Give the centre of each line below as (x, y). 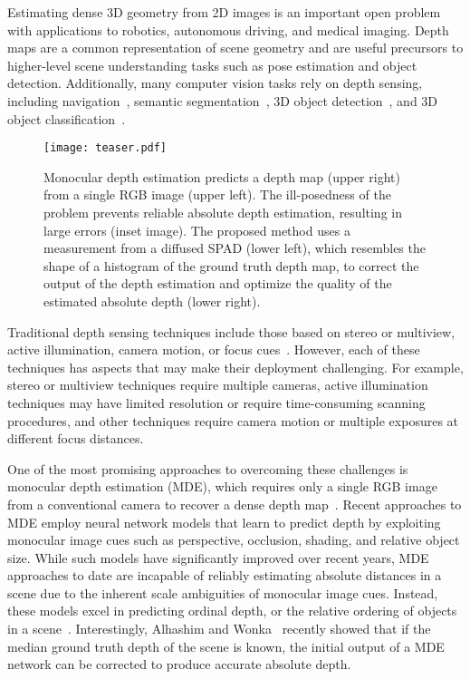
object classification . (67, 118)
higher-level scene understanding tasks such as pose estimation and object (212, 65)
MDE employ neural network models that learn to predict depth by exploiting (224, 522)
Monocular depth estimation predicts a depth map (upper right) (222, 176)
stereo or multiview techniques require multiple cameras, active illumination (218, 385)
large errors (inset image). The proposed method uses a (197, 230)
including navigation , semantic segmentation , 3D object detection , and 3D (223, 100)
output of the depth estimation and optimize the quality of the (218, 283)
